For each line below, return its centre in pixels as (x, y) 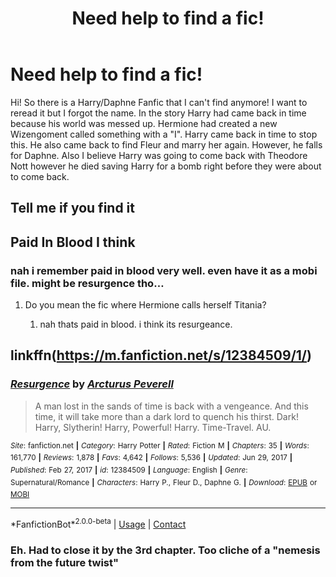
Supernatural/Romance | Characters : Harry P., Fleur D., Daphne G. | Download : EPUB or (164, 482)
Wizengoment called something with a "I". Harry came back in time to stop (164, 134)
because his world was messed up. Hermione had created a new (144, 123)
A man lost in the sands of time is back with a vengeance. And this (171, 406)
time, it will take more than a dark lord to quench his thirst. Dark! (166, 416)
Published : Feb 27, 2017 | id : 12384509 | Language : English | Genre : (129, 470)
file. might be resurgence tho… (87, 283)
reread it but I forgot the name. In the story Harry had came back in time (158, 113)
